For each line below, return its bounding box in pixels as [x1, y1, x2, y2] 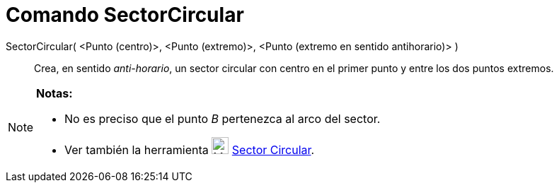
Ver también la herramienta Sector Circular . [64, 142, 315, 157]
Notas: [36, 86, 73, 100]
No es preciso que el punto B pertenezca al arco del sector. [64, 111, 381, 126]
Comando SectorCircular [6, 3, 244, 27]
